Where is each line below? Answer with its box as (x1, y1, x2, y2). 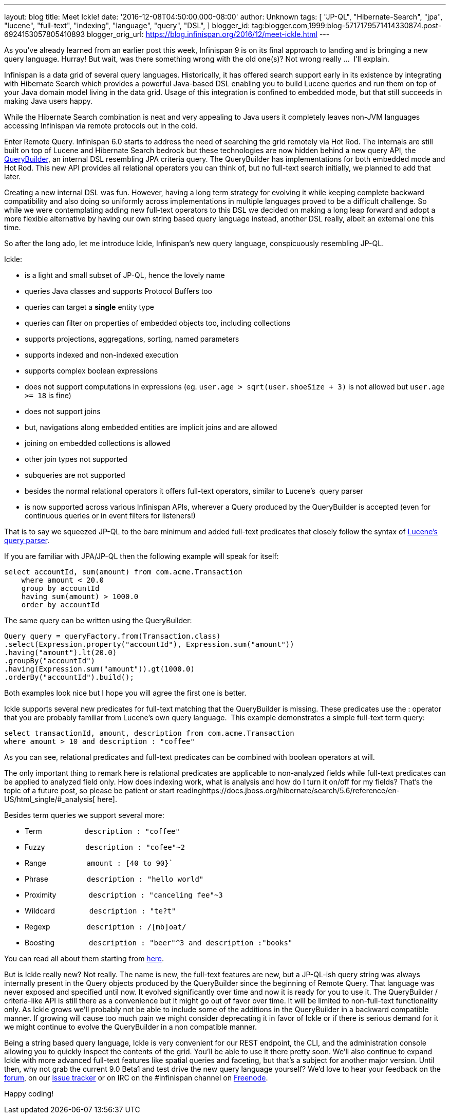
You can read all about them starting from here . (4, 954, 164, 963)
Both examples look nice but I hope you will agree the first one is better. (4, 688, 247, 697)
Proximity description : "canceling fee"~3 (25, 890, 223, 899)
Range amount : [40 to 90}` (25, 859, 174, 867)
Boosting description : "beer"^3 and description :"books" (25, 938, 293, 947)
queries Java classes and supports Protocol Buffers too (25, 287, 212, 295)
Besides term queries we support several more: (4, 811, 164, 819)
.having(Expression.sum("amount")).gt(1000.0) (4, 665, 195, 673)
